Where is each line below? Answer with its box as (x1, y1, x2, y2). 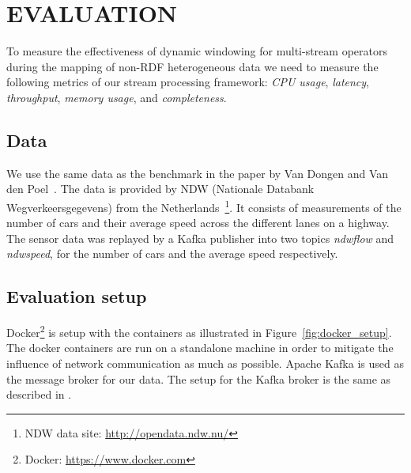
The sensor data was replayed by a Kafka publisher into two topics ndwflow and (6, 229, 394, 246)
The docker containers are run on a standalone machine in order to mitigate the (6, 339, 394, 356)
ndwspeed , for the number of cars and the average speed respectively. (6, 245, 338, 262)
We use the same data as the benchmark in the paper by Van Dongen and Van (6, 165, 389, 181)
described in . (6, 386, 72, 403)
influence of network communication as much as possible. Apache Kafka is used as (6, 354, 404, 371)
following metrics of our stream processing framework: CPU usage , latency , (6, 74, 369, 90)
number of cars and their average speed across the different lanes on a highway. (6, 214, 390, 231)
